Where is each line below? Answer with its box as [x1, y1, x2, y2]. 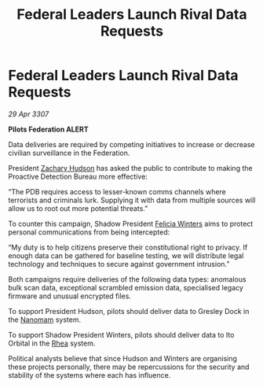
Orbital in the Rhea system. [8, 338, 96, 348]
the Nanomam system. [8, 315, 81, 324]
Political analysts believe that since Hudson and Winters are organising [8, 353, 238, 363]
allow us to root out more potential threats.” [8, 203, 148, 213]
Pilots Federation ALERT [8, 124, 89, 134]
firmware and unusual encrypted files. [8, 291, 132, 301]
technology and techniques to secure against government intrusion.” [8, 259, 230, 268]
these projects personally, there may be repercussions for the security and [8, 362, 250, 371]
